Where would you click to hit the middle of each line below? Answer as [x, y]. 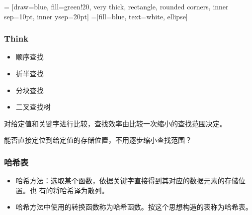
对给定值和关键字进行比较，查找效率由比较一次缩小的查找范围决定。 [115, 123]
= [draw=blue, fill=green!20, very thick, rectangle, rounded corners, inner [116, 6]
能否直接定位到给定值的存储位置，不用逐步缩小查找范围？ [98, 140]
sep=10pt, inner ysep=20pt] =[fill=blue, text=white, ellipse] [96, 16]
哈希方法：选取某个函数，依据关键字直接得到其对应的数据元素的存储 [127, 181]
